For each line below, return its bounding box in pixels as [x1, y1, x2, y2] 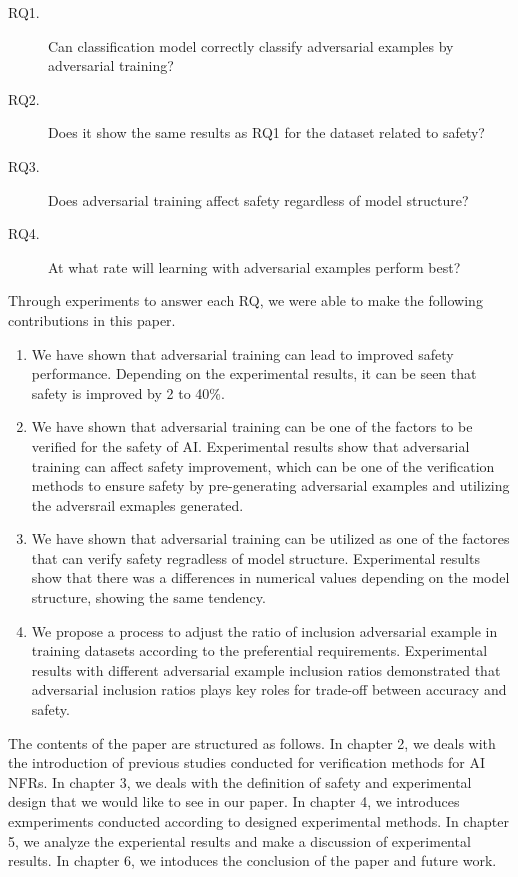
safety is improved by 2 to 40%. [31, 382, 225, 403]
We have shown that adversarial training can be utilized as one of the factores [31, 528, 510, 549]
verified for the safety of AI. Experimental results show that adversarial [31, 435, 470, 456]
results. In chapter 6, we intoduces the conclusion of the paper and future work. [8, 850, 497, 871]
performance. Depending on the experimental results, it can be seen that [31, 363, 477, 384]
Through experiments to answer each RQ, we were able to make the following [8, 290, 483, 311]
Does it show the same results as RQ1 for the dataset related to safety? [48, 122, 485, 143]
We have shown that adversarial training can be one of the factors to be [31, 416, 473, 437]
